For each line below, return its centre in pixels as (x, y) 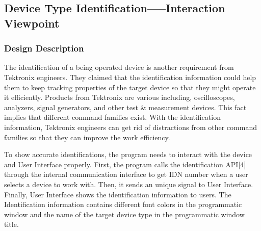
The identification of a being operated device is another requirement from (119, 67)
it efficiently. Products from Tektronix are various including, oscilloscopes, (120, 97)
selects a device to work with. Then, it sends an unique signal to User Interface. (129, 184)
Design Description (44, 48)
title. (11, 224)
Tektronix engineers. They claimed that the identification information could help (130, 77)
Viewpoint (32, 23)
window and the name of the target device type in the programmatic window (124, 214)
